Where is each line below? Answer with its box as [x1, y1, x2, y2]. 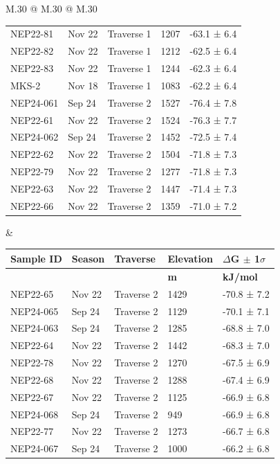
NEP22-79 [10, 164, 54, 179]
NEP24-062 [10, 130, 59, 144]
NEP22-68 [10, 372, 54, 386]
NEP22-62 [10, 147, 54, 161]
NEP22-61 [10, 112, 54, 127]
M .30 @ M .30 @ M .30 [6, 1, 97, 15]
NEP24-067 [10, 441, 59, 456]
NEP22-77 [10, 424, 54, 438]
